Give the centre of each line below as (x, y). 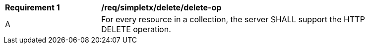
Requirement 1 (32, 7)
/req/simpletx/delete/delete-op (161, 7)
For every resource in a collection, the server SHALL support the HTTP (233, 19)
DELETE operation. (136, 29)
